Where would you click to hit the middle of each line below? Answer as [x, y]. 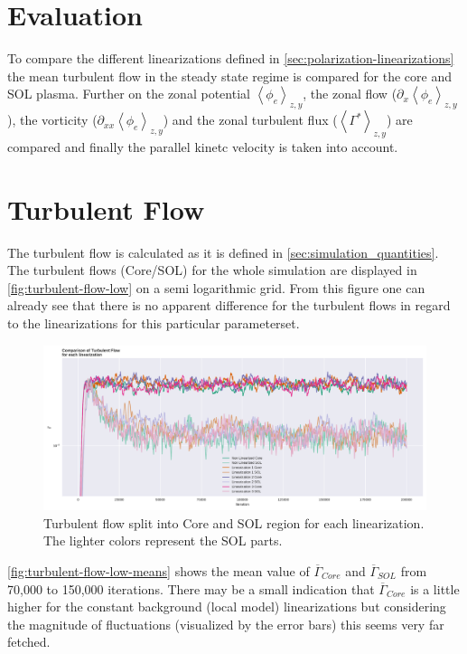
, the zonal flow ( [350, 94]
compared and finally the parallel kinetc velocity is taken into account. [203, 146]
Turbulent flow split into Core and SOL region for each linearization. [234, 522]
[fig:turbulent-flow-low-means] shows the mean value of [159, 570]
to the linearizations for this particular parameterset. [154, 323]
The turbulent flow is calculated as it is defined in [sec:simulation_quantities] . [223, 252]
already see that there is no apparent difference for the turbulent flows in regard [229, 305]
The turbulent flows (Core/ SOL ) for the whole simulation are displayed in [212, 270]
